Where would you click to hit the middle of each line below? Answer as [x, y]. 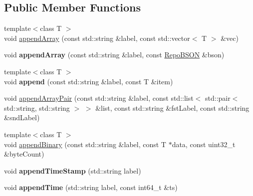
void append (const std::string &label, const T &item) [89, 81]
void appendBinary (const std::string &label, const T [85, 144]
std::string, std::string [37, 107]
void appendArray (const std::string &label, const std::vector [97, 38]
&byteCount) [24, 154]
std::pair [218, 98]
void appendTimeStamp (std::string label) [73, 170]
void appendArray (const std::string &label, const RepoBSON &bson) [114, 55]
